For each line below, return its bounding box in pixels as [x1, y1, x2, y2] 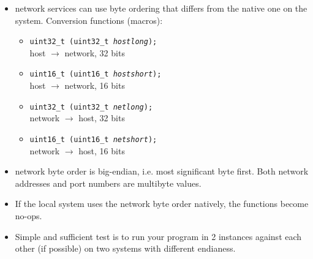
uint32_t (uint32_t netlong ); [29, 102, 153, 111]
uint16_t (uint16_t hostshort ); [29, 70, 162, 79]
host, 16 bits [78, 144, 125, 157]
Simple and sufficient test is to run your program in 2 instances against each [15, 230, 302, 242]
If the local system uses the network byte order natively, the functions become [15, 197, 309, 210]
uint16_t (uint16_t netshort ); [29, 135, 157, 144]
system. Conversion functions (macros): [15, 13, 163, 26]
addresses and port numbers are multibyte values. [15, 176, 202, 189]
